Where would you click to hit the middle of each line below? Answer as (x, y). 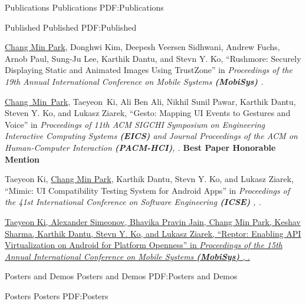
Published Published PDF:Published (71, 27)
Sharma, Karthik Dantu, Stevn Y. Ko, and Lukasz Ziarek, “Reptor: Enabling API (153, 233)
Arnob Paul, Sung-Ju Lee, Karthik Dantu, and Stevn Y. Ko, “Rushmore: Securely (153, 58)
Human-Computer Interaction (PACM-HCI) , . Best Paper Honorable (140, 147)
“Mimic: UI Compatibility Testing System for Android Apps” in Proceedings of (147, 190)
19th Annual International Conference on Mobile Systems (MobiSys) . (134, 81)
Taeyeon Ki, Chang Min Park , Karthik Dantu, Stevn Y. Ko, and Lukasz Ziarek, (149, 179)
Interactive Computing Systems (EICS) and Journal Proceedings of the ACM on (151, 136)
